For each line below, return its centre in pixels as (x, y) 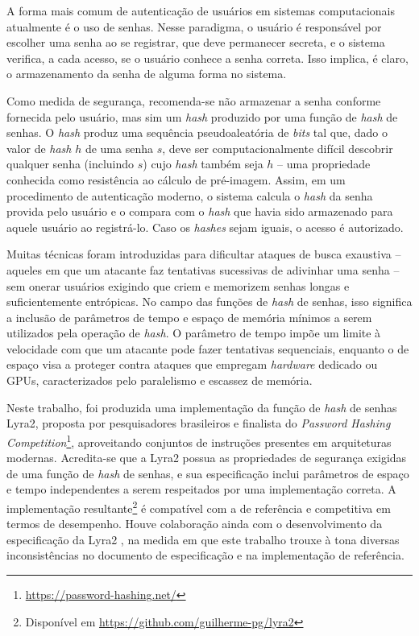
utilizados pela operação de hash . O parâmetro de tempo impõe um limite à (194, 333)
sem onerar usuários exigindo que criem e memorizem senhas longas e (178, 285)
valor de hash (39, 148)
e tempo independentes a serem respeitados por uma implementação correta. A (201, 489)
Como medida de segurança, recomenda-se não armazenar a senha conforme (194, 100)
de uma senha (119, 148)
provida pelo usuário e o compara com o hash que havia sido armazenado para (200, 211)
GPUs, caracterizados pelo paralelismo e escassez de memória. (160, 380)
